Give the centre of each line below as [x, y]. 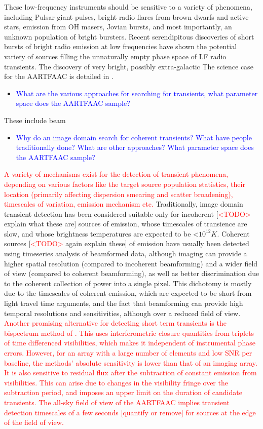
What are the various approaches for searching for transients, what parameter [137, 93]
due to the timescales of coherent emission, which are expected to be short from [128, 293]
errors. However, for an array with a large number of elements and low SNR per [128, 353]
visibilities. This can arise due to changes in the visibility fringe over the [116, 382]
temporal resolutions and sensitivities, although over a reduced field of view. [122, 313]
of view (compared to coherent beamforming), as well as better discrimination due [132, 273]
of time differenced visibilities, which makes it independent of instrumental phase [130, 343]
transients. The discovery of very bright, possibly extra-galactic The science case [129, 66]
